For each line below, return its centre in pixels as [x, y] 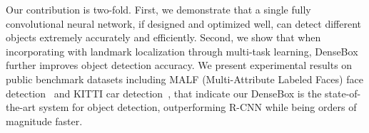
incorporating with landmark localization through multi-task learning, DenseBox [182, 51]
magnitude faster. [44, 121]
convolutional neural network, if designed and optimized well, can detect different [183, 23]
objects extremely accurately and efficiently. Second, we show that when [163, 37]
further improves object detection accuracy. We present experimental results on [179, 65]
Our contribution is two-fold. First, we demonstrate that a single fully [158, 9]
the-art [21, 107]
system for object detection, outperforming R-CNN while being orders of [198, 107]
